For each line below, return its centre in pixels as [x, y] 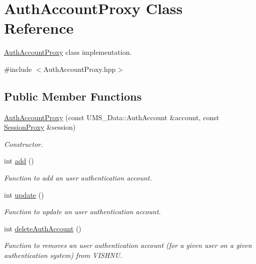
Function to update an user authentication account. [83, 211]
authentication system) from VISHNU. [63, 255]
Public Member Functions [73, 96]
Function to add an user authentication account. [78, 178]
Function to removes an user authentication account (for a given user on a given [128, 245]
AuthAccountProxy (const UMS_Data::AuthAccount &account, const [112, 117]
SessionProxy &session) [40, 127]
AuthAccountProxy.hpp [80, 69]
